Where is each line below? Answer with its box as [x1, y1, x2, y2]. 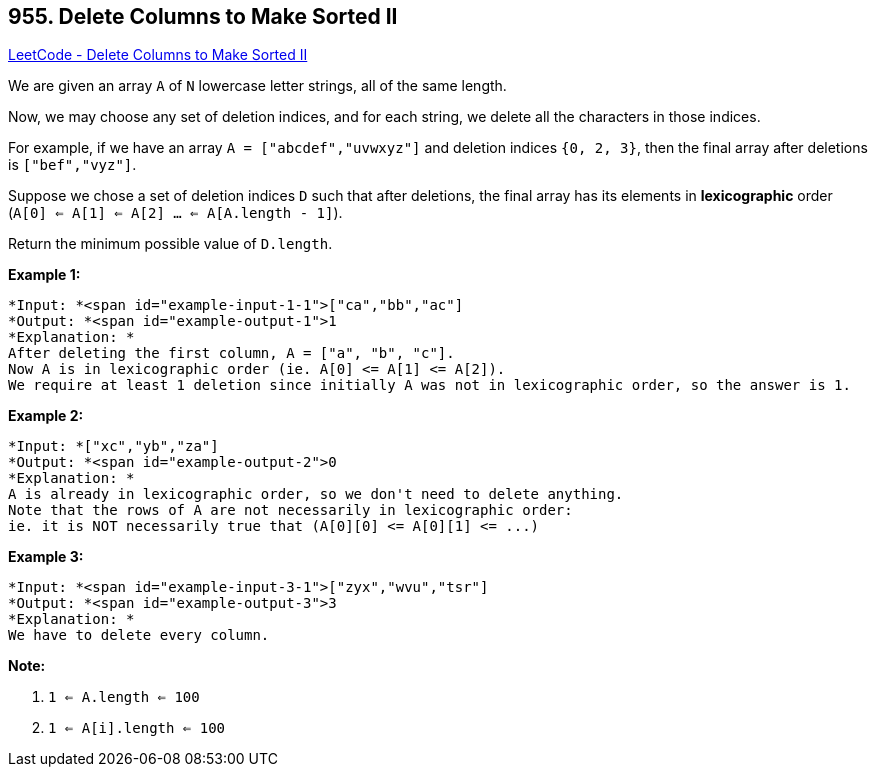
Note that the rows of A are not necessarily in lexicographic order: [8, 502, 573, 519]
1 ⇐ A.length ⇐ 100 [48, 689, 200, 706]
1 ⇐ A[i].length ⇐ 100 [48, 720, 226, 737]
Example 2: [8, 407, 84, 425]
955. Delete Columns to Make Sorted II [8, 4, 398, 29]
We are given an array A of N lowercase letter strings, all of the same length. [8, 77, 507, 95]
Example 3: [8, 548, 84, 566]
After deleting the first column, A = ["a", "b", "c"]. [8, 345, 455, 362]
